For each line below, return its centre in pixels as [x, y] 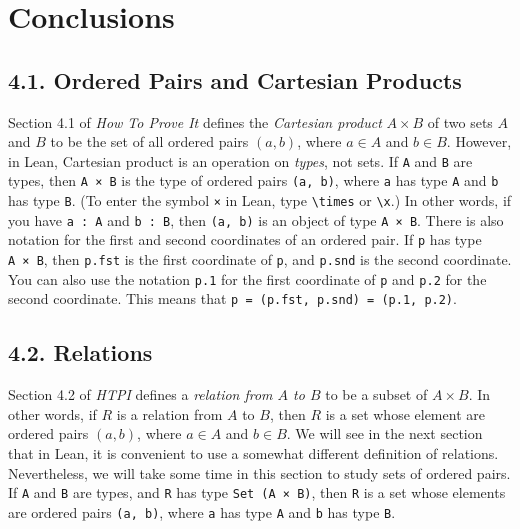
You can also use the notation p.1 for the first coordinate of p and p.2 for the [247, 278]
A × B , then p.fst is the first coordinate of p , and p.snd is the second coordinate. [260, 259]
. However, [479, 141]
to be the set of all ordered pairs [149, 141]
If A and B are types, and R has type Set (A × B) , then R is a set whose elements [257, 492]
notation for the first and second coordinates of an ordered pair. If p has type [245, 239]
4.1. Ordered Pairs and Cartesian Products [235, 79]
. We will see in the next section [384, 433]
